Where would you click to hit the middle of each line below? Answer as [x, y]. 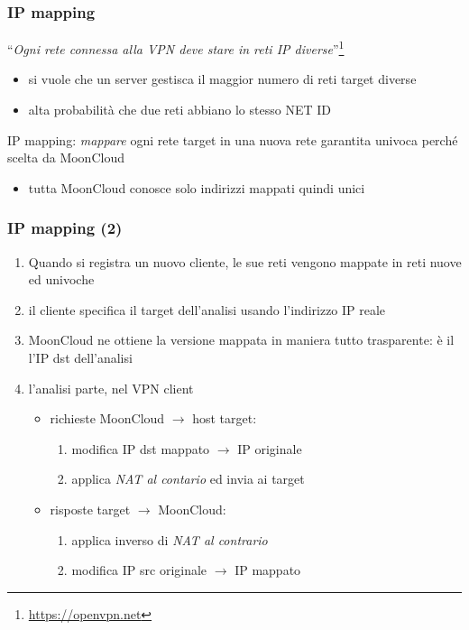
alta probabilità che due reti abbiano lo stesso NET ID [179, 110]
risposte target [90, 509]
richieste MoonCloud [107, 418]
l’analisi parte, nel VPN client [111, 388]
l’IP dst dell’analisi [80, 358]
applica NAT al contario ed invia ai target [188, 479]
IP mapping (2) [65, 228]
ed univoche [61, 279]
